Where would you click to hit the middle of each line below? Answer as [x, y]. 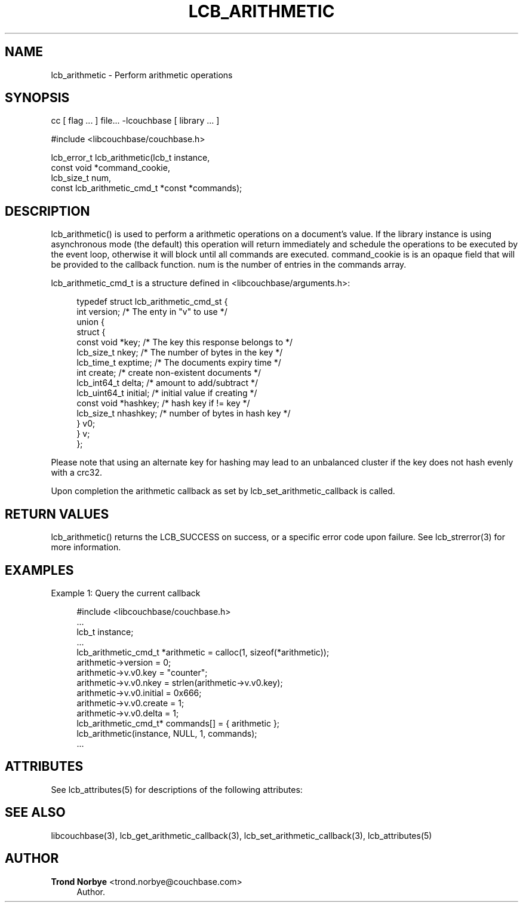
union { [90, 322]
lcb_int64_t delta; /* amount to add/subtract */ [167, 383]
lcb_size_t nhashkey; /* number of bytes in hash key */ [184, 413]
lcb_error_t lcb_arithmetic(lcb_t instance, [130, 158]
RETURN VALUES [57, 514]
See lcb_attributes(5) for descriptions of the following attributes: [177, 789]
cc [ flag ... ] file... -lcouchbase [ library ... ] [135, 121]
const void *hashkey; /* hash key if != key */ [163, 403]
